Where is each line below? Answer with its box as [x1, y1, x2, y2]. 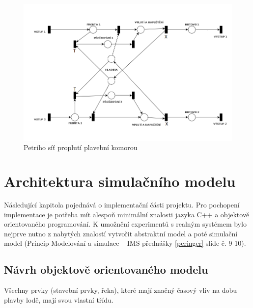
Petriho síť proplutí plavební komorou [24, 142, 138, 153]
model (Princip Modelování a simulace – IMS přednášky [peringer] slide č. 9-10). [4, 238, 246, 248]
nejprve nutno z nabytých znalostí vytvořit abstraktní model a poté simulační [4, 228, 238, 238]
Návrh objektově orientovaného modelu [4, 262, 208, 277]
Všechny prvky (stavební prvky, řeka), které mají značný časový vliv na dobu [4, 285, 237, 295]
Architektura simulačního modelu [4, 171, 236, 191]
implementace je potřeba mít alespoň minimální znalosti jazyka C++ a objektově [4, 209, 250, 219]
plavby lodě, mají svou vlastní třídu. [4, 294, 113, 305]
